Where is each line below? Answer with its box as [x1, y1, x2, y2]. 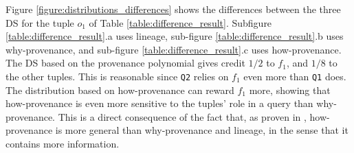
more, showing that [249, 82, 331, 97]
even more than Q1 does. [243, 69, 346, 83]
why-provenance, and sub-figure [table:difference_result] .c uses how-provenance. [5, 42, 342, 56]
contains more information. [5, 137, 120, 150]
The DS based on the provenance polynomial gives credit [5, 56, 245, 70]
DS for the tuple [5, 15, 74, 30]
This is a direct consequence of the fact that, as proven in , [58, 109, 307, 123]
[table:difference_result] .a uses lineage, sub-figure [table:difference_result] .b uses [5, 29, 344, 43]
